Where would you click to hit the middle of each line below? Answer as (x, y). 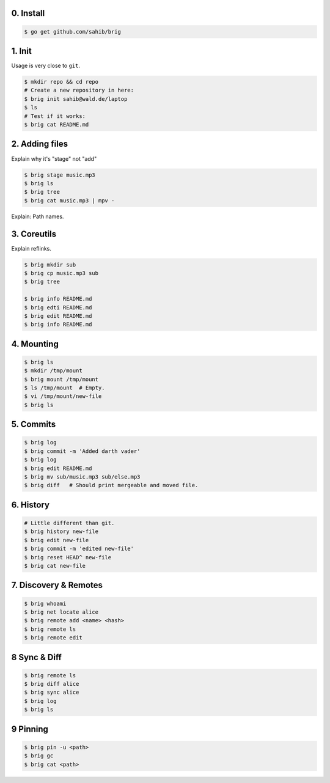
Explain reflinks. (31, 248)
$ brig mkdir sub (50, 265)
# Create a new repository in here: (79, 90)
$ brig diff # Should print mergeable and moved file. (111, 485)
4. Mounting (35, 344)
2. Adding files (40, 144)
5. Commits (34, 425)
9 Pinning (30, 729)
